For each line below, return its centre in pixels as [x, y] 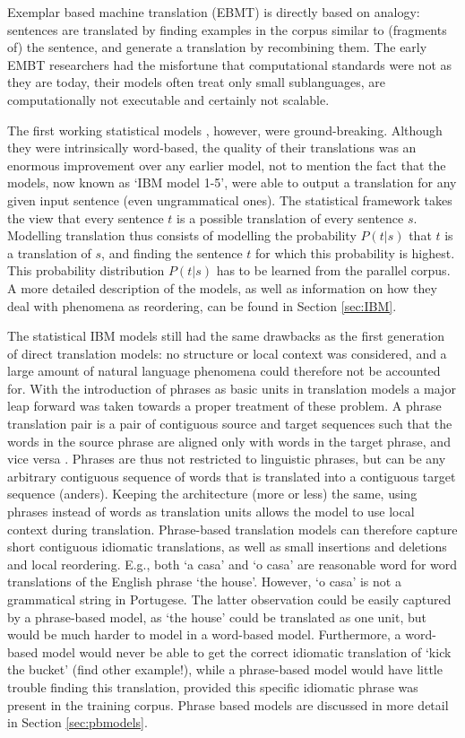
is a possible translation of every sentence [290, 217]
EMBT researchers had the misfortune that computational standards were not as [230, 64]
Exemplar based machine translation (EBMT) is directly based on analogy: [214, 12]
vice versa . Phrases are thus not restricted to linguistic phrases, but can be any [227, 459]
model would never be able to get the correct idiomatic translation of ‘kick [246, 651]
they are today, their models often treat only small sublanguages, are [197, 82]
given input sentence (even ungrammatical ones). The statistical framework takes [230, 200]
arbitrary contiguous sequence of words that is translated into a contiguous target [232, 476]
